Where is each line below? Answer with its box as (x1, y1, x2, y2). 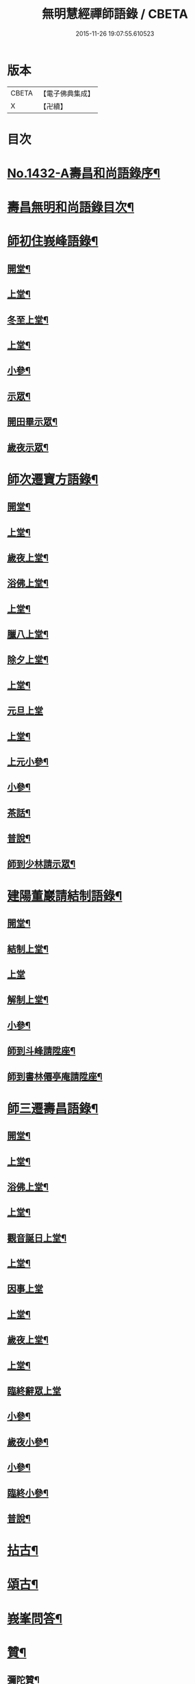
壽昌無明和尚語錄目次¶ (7, 200, 135, 215)
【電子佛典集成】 (39, 89, 94, 98)
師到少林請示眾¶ (7, 858, 76, 870)
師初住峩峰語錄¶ (7, 234, 99, 249)
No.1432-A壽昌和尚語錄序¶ (7, 166, 161, 181)
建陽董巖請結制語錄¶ (7, 888, 122, 903)
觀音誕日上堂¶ (7, 1232, 67, 1244)
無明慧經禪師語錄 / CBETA (42, 6, 188, 22)
